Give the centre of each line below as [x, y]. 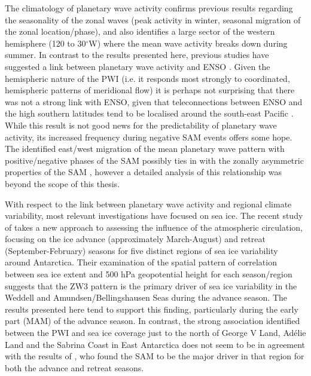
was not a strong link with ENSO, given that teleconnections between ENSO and [154, 101]
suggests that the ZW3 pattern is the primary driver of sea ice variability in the [151, 285]
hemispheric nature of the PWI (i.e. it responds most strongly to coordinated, [147, 78]
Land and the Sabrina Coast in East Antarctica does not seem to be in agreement [155, 344]
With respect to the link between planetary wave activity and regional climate [148, 204]
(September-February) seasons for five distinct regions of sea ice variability [141, 250]
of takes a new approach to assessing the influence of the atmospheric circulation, [154, 227]
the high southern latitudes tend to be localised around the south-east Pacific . [149, 113]
